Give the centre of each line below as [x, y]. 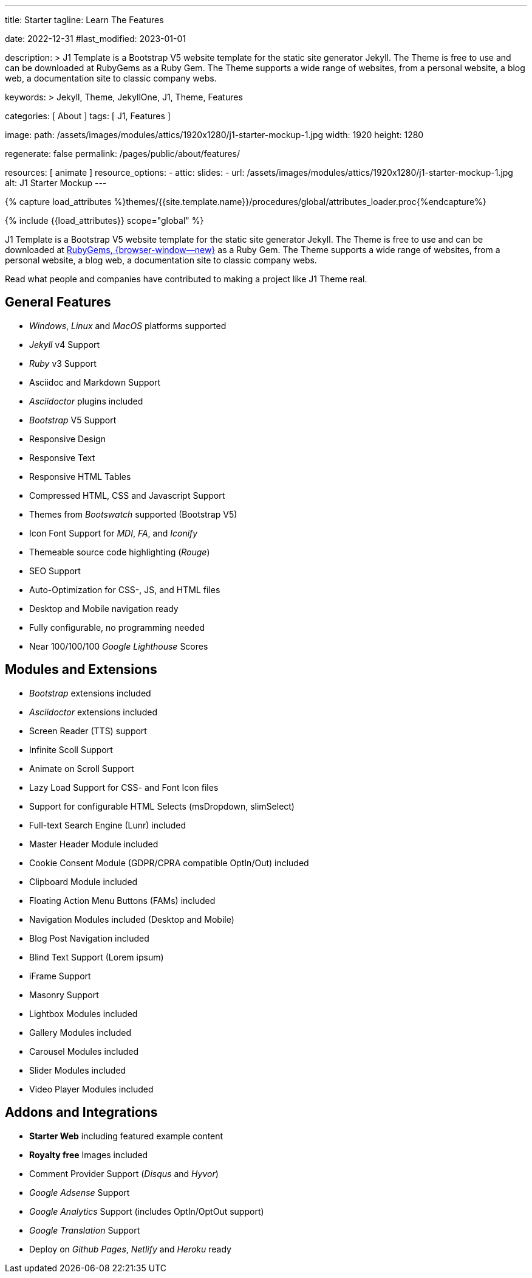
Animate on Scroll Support [82, 768]
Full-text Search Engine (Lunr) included [107, 825]
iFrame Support [60, 976]
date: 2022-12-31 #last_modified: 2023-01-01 [96, 39]
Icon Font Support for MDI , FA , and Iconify [114, 533]
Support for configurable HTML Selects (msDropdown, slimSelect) [162, 806]
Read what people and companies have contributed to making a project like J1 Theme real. [186, 279]
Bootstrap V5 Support [73, 420]
